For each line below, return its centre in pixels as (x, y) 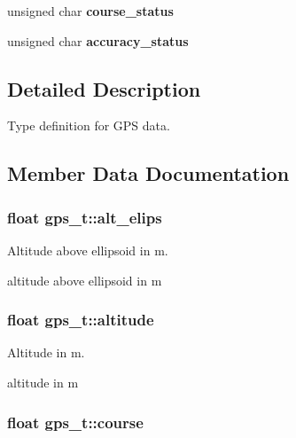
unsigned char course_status (90, 11)
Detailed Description (104, 88)
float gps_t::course (75, 422)
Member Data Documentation (148, 173)
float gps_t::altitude (81, 320)
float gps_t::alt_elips (85, 217)
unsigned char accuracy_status (98, 40)
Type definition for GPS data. (89, 125)
